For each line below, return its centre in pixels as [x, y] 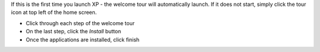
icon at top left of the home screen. [54, 12]
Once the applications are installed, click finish [83, 39]
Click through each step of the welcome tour [80, 23]
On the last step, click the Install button [73, 32]
